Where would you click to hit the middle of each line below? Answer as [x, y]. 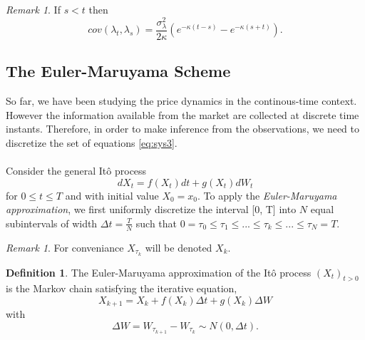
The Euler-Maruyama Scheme [118, 71]
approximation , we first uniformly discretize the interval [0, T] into [151, 209]
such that [156, 223]
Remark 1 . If [33, 9]
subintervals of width [52, 223]
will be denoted [179, 247]
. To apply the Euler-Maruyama [267, 195]
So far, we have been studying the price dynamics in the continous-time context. [181, 101]
